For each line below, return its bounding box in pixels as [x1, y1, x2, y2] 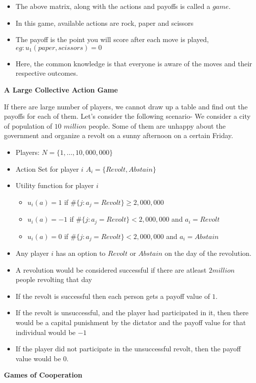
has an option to [55, 248, 106, 258]
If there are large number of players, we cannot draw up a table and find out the [4, 101, 248, 111]
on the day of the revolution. [165, 248, 252, 258]
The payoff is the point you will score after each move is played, [15, 34, 209, 45]
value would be [15, 353, 61, 363]
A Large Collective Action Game [4, 84, 118, 95]
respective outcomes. [15, 68, 78, 78]
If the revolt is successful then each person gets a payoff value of [15, 290, 210, 301]
